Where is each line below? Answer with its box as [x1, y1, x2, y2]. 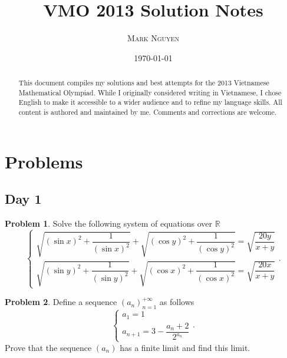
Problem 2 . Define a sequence [5, 296, 117, 308]
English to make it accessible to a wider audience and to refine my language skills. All [18, 97, 282, 107]
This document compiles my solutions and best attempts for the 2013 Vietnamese [18, 78, 269, 88]
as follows [159, 296, 194, 308]
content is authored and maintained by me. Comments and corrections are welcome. [18, 107, 277, 117]
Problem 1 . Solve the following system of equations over [5, 217, 213, 230]
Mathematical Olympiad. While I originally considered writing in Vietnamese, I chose [18, 87, 282, 97]
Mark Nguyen [127, 32, 179, 44]
